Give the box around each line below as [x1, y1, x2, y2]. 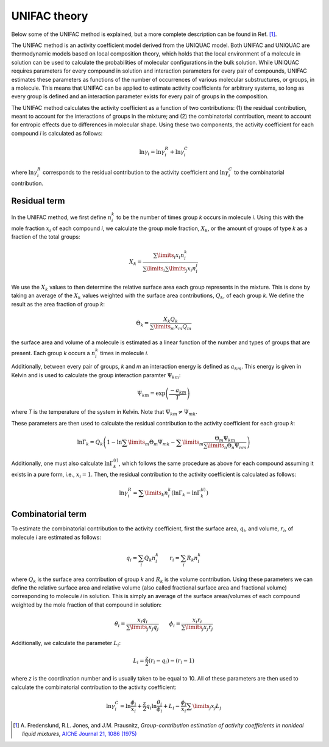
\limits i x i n [157, 251, 185, 260]
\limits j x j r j [185, 623, 213, 632]
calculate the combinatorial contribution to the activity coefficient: [11, 684, 177, 691]
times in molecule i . [99, 349, 149, 356]
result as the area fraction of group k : [11, 300, 105, 308]
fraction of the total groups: [11, 233, 80, 240]
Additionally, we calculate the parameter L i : [11, 640, 121, 648]
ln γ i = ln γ [139, 148, 165, 157]
